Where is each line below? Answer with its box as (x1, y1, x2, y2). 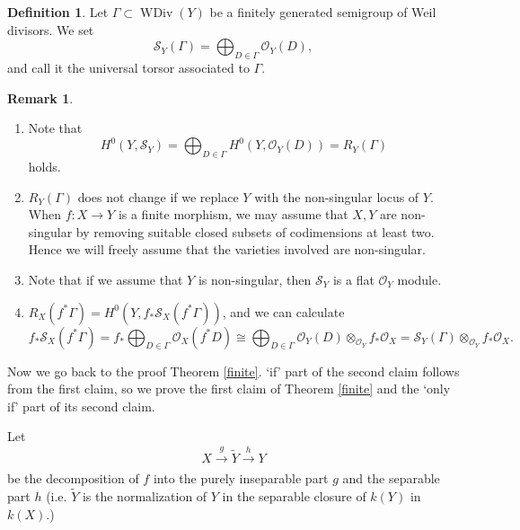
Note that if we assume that (28, 270, 183, 289)
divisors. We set (7, 20, 94, 39)
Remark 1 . (7, 88, 74, 107)
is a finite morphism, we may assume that (118, 205, 348, 224)
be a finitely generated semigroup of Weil (209, 3, 436, 21)
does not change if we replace (77, 187, 239, 206)
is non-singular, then (198, 270, 312, 289)
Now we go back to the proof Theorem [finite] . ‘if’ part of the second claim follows (7, 361, 460, 380)
